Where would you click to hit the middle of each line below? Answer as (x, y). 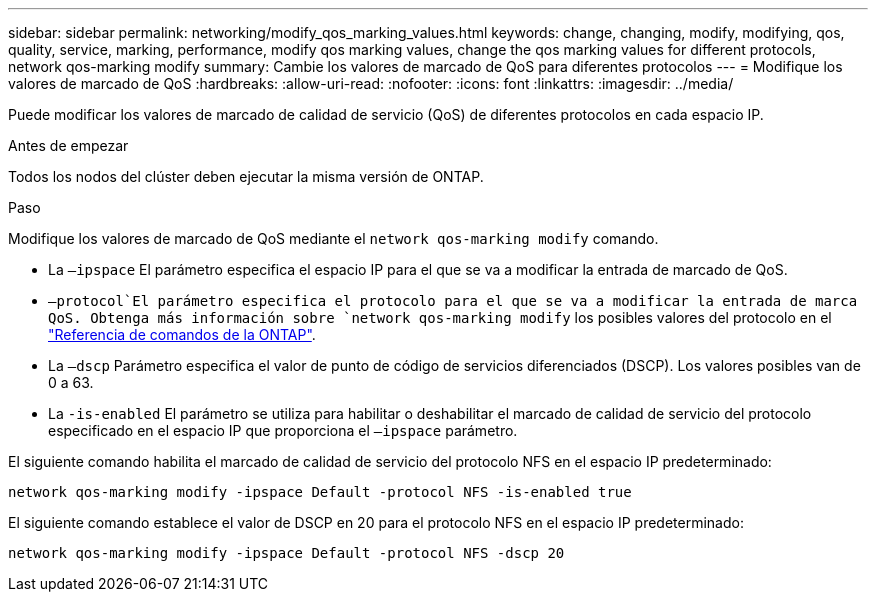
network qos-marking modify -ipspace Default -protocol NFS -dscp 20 (286, 553)
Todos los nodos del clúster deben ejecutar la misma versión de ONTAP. (246, 176)
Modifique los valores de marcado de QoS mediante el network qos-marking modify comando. (333, 238)
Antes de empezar (68, 145)
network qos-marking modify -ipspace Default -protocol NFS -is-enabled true (320, 492)
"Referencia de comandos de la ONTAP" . (182, 334)
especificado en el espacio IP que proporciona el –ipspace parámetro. (283, 430)
